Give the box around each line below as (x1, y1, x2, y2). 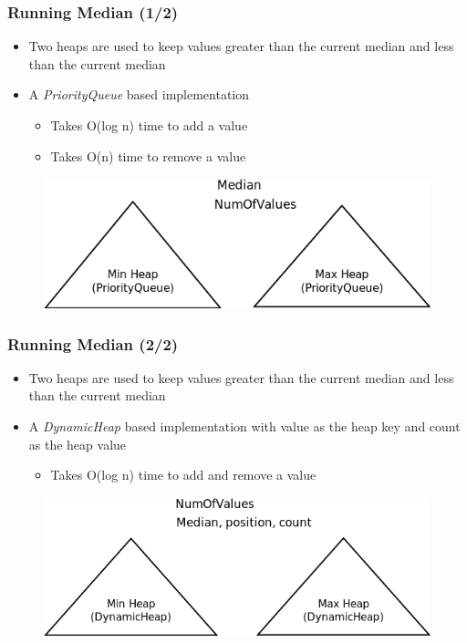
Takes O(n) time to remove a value (50, 146, 246, 165)
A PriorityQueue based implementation (28, 85, 250, 104)
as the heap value (28, 434, 127, 453)
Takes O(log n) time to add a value (50, 116, 248, 134)
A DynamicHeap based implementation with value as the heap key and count (28, 417, 461, 436)
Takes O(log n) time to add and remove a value (50, 465, 317, 484)
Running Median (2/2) (7, 332, 179, 355)
